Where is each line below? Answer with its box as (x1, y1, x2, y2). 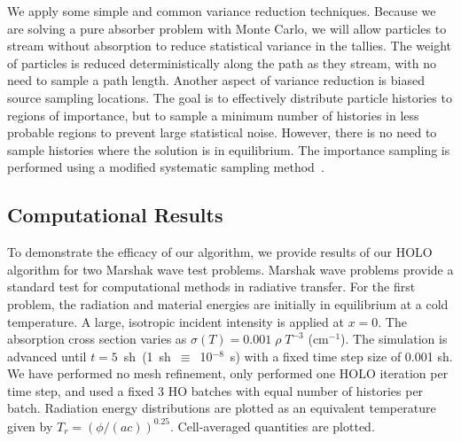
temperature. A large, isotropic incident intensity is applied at (7, 312, 344, 330)
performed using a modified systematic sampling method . (7, 158, 324, 176)
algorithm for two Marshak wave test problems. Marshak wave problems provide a (7, 260, 454, 278)
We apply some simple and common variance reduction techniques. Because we (7, 2, 436, 19)
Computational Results (7, 201, 223, 229)
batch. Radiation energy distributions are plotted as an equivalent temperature (7, 399, 436, 417)
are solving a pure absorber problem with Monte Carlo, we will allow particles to (7, 19, 447, 37)
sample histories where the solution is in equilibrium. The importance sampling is (7, 140, 450, 159)
